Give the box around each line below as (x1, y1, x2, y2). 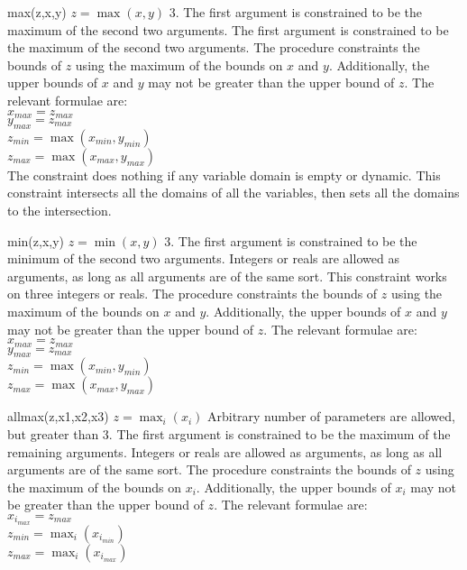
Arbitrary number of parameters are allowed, (206, 407, 455, 426)
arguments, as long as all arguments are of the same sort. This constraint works (7, 266, 447, 285)
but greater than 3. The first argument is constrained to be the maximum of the (7, 425, 451, 443)
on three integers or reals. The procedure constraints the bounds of (7, 284, 378, 303)
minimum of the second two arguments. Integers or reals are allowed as (7, 249, 399, 268)
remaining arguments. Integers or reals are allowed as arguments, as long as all (7, 442, 443, 461)
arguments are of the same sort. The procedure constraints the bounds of (7, 460, 411, 479)
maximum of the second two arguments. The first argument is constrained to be (7, 20, 449, 39)
